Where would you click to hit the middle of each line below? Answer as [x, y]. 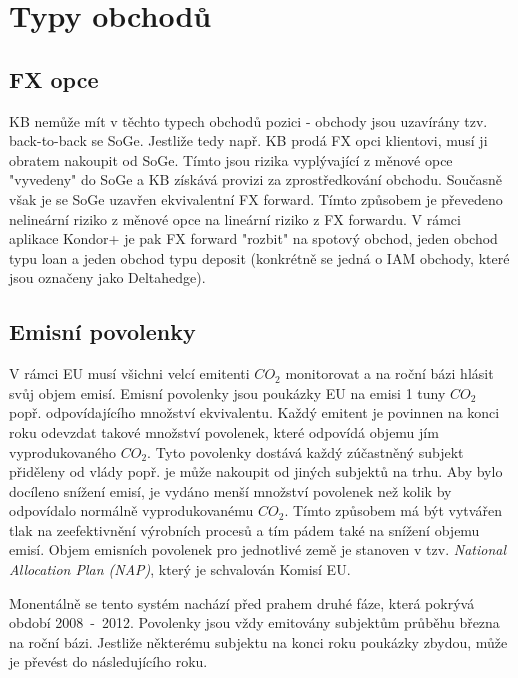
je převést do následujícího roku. [108, 661]
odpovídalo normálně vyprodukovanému [131, 510]
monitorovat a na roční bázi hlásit [389, 373]
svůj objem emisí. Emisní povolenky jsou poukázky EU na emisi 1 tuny [227, 392]
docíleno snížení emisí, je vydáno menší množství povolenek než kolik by [230, 490]
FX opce [54, 78]
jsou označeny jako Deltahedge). [107, 277]
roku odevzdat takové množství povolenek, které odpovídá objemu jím [224, 431]
